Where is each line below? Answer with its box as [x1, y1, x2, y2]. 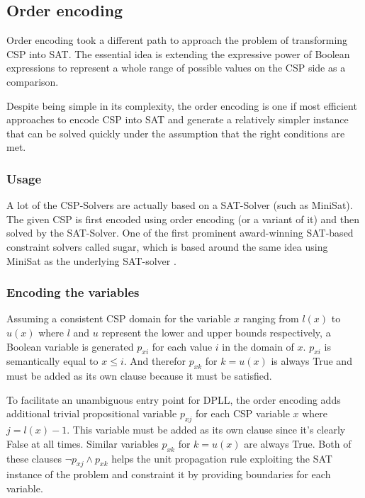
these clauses [6, 451, 62, 465]
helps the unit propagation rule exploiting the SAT [111, 451, 332, 465]
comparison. [6, 74, 59, 89]
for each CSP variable [196, 406, 290, 421]
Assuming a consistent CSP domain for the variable [6, 311, 231, 326]
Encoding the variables [6, 283, 140, 301]
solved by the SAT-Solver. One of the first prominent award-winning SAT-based [6, 225, 354, 240]
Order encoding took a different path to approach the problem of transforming [6, 33, 348, 47]
